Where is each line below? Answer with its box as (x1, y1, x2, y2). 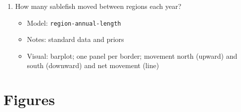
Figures (3, 89, 55, 110)
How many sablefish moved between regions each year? (15, 1, 182, 11)
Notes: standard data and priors (27, 34, 124, 44)
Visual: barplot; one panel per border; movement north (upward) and (27, 50, 238, 61)
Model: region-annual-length (27, 17, 121, 28)
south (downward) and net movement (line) (27, 60, 159, 71)
